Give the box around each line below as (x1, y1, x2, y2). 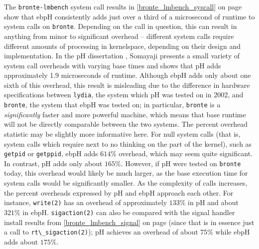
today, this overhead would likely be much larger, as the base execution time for (4, 168, 248, 178)
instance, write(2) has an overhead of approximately (4, 197, 167, 208)
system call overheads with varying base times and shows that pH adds (4, 60, 221, 70)
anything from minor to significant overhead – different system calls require (4, 30, 234, 41)
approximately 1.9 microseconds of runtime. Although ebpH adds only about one (4, 70, 251, 80)
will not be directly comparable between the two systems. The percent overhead (4, 119, 248, 129)
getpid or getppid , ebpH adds (4, 148, 98, 159)
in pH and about (188, 197, 239, 208)
